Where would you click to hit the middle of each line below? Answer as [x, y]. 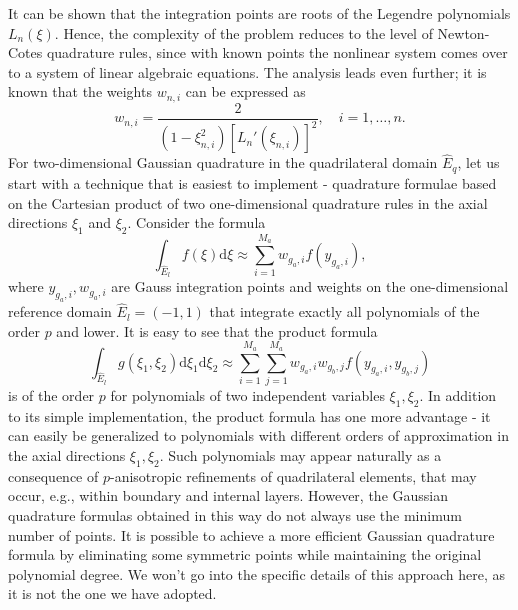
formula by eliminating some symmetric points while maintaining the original [245, 554]
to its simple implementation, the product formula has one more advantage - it [249, 415]
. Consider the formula [196, 222]
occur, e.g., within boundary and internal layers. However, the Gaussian [228, 495]
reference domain [60, 311]
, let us [478, 162]
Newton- [463, 32]
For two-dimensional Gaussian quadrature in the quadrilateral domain [223, 162]
